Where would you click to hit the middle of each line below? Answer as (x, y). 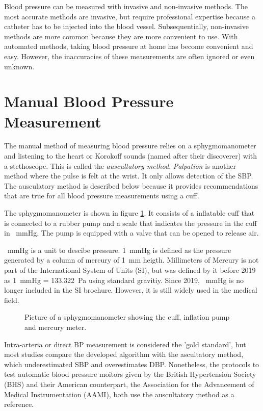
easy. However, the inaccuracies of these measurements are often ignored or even (129, 56)
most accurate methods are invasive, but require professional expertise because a (130, 16)
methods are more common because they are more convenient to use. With (121, 36)
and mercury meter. (56, 327)
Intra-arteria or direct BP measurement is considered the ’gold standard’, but (125, 344)
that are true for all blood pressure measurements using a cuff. (102, 196)
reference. (19, 404)
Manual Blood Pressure (89, 101)
